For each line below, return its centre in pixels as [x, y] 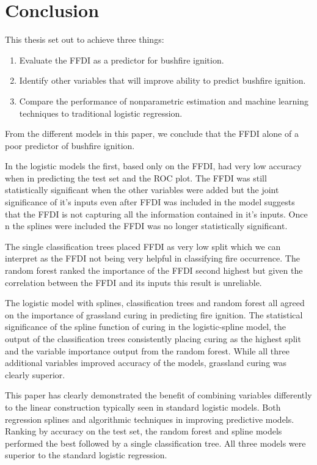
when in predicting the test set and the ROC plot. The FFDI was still [136, 178]
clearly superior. [35, 374]
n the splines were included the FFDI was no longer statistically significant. [146, 226]
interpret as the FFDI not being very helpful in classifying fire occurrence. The [152, 258]
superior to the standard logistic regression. [86, 455]
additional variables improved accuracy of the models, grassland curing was [146, 363]
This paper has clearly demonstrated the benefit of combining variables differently [158, 395]
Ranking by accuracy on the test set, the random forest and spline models [144, 431]
